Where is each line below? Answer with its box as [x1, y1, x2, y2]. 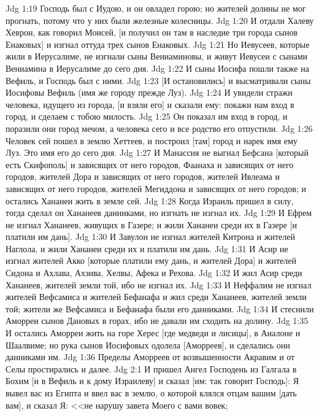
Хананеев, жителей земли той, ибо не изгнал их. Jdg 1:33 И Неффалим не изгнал [6, 278, 312, 291]
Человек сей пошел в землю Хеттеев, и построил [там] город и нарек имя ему [6, 134, 298, 147]
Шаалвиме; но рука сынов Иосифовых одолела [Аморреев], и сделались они [6, 338, 290, 351]
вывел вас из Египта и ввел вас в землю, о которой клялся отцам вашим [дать [6, 387, 297, 399]
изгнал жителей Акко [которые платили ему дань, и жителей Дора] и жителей [6, 254, 297, 267]
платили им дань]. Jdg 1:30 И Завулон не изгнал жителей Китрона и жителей [6, 230, 295, 243]
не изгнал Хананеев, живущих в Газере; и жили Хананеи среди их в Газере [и [6, 218, 297, 231]
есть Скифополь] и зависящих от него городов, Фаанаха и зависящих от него [6, 158, 294, 171]
